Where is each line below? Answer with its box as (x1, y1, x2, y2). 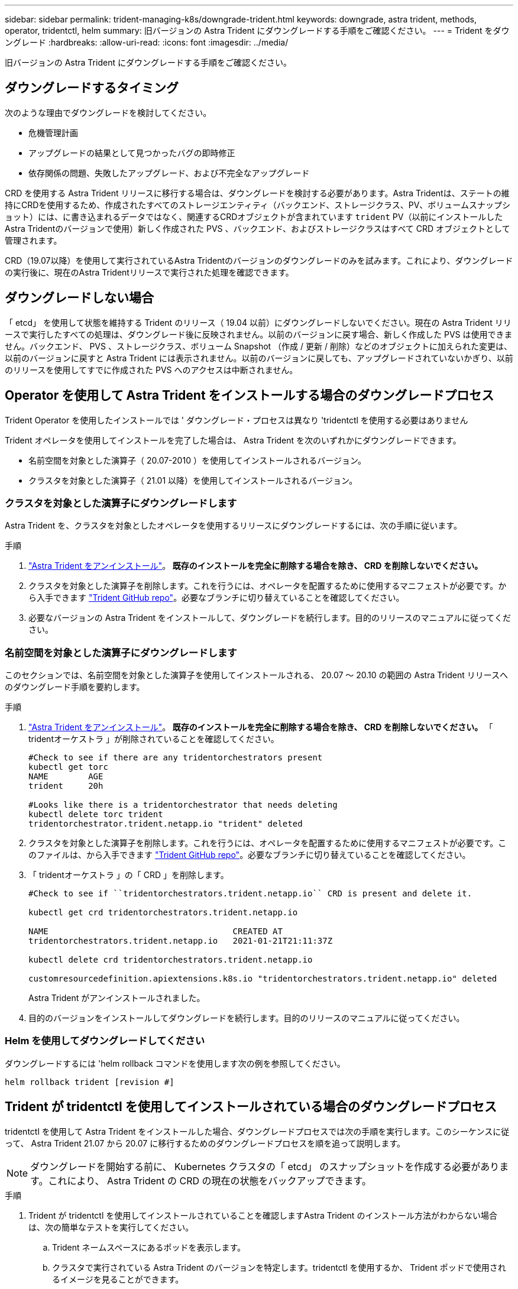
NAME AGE (28, 772, 103, 782)
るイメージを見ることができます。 (52, 1274, 184, 1284)
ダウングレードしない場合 (5, 290, 154, 306)
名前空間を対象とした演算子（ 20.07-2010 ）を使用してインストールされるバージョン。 (28, 455, 367, 465)
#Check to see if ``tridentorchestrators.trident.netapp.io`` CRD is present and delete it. (28, 889, 472, 899)
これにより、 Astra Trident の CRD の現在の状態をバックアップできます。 (48, 1174, 371, 1187)
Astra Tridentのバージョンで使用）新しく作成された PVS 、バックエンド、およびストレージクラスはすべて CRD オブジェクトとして (5, 223, 510, 234)
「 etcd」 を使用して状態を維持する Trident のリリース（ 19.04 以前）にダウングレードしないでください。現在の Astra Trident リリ (5, 317, 511, 328)
